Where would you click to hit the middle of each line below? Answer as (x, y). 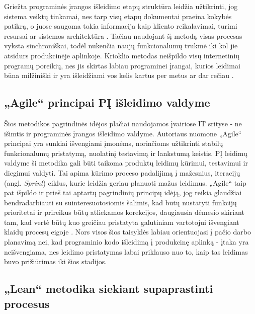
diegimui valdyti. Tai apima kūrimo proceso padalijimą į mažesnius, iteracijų (122, 172)
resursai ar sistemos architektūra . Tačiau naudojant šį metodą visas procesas (123, 35)
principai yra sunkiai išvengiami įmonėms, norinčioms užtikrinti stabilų (114, 143)
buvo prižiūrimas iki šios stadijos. (56, 261)
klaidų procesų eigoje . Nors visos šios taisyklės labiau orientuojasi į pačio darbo (127, 232)
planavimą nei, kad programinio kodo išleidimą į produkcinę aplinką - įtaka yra (126, 242)
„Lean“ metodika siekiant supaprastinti (109, 289)
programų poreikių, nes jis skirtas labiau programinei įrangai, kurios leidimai (122, 65)
